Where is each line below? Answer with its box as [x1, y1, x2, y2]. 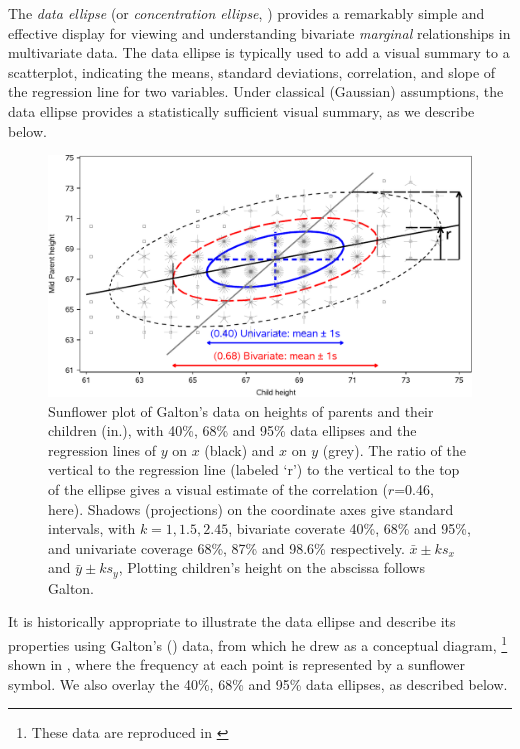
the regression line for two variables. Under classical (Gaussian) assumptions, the [8, 81, 504, 102]
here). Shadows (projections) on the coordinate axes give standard [48, 498, 454, 519]
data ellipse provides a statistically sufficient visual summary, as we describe [8, 100, 475, 121]
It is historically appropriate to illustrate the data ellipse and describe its [8, 611, 456, 632]
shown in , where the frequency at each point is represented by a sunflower [8, 654, 466, 675]
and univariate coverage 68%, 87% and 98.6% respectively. [48, 537, 405, 558]
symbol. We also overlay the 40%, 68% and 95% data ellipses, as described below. [8, 673, 508, 694]
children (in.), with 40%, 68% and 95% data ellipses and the [48, 420, 417, 441]
